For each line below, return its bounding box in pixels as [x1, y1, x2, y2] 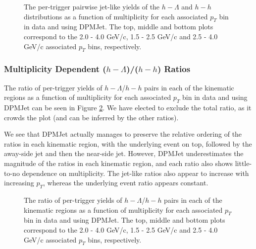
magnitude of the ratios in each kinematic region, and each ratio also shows [4, 158, 233, 168]
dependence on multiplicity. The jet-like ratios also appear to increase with [22, 167, 249, 178]
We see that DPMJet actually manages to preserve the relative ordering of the [4, 129, 242, 139]
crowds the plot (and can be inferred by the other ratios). [4, 112, 179, 122]
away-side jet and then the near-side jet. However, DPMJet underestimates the [4, 148, 244, 159]
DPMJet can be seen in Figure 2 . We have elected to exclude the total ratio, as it [4, 102, 252, 112]
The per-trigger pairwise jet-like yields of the [24, 1, 160, 11]
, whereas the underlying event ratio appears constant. [43, 177, 208, 188]
